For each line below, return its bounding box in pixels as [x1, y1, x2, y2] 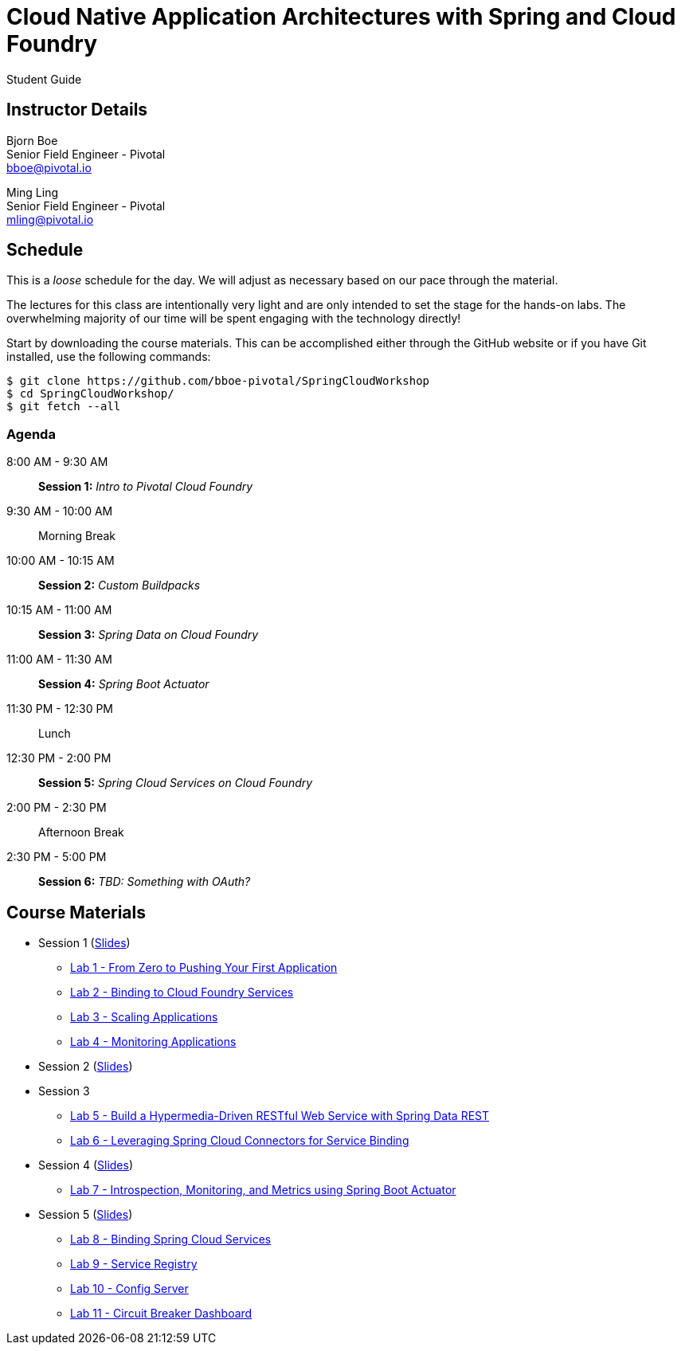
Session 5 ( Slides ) [38, 1208, 133, 1222]
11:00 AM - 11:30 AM [6, 652, 112, 667]
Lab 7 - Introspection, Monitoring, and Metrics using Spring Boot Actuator [70, 1183, 456, 1197]
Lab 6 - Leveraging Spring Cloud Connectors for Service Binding [70, 1134, 409, 1148]
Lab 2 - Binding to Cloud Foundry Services [70, 985, 294, 1000]
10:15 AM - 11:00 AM [6, 603, 112, 617]
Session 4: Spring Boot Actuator [38, 677, 209, 691]
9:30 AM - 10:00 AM [6, 504, 113, 519]
